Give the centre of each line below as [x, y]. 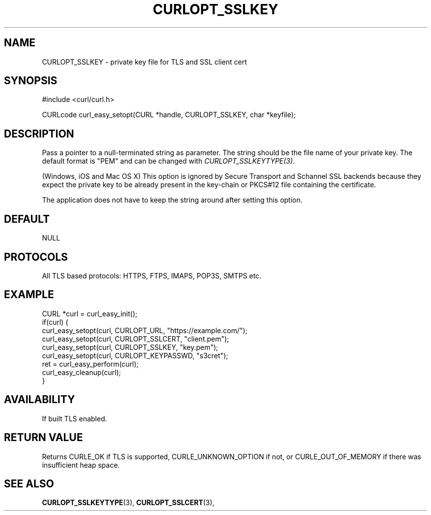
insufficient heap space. [81, 465]
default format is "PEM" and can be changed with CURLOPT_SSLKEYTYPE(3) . [169, 161]
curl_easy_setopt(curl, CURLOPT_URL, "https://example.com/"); [145, 330]
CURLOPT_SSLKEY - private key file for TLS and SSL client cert [144, 62]
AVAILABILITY [40, 400]
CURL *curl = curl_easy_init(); [90, 313]
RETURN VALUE [44, 438]
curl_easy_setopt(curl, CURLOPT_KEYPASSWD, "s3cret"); [135, 355]
